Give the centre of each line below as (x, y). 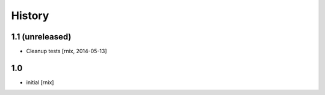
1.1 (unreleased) (41, 37)
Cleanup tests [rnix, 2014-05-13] (67, 51)
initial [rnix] (40, 82)
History (30, 16)
